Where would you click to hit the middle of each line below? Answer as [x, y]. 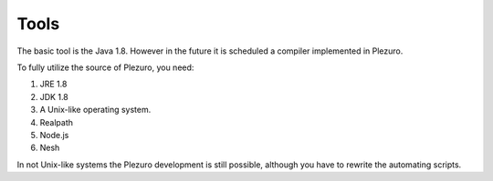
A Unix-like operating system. [95, 110]
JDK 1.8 [54, 96]
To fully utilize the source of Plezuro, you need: [105, 67]
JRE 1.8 [53, 84]
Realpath [56, 122]
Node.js [54, 135]
